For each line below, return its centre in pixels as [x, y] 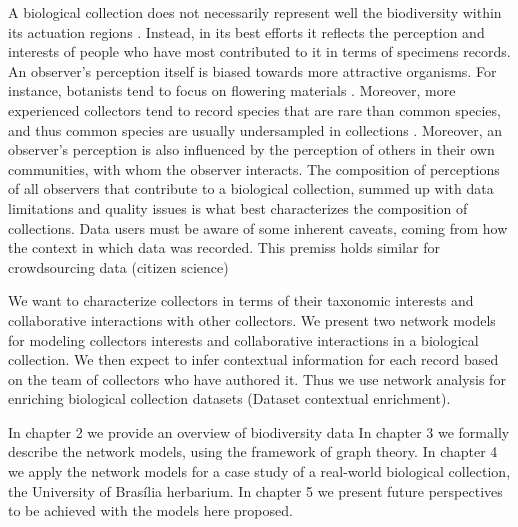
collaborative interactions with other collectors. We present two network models [252, 319]
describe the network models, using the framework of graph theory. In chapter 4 [253, 451]
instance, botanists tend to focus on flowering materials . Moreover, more [232, 90]
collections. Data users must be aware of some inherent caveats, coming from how [258, 227]
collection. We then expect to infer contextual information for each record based [253, 359]
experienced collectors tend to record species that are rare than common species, [254, 109]
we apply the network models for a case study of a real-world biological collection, [259, 471]
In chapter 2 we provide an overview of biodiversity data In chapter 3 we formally [259, 431]
